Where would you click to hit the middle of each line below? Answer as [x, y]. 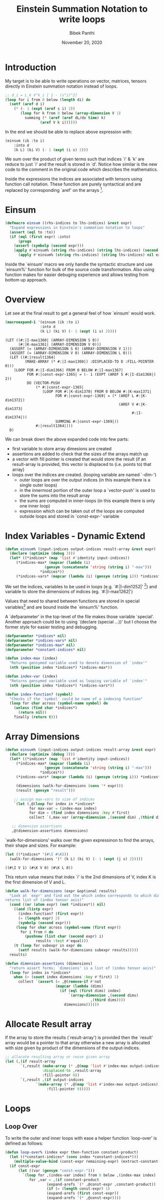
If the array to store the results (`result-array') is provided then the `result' [79, 1038]
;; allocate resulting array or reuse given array [58, 1057]
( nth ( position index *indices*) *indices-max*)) [61, 668]
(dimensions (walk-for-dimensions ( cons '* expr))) [70, 786]
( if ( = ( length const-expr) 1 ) [78, 1189]
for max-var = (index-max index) [63, 808]
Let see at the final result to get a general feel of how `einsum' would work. [80, 313]
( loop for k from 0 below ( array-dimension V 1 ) [71, 114]
